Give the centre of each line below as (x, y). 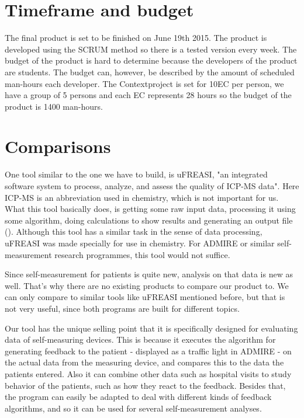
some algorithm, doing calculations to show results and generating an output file (149, 220)
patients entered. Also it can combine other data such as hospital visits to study (148, 373)
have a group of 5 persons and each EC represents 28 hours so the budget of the (148, 95)
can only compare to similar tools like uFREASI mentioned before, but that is (145, 297)
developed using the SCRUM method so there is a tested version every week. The (151, 49)
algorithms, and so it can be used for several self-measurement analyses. (133, 408)
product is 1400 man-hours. (54, 106)
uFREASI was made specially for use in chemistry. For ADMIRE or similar (140, 243)
